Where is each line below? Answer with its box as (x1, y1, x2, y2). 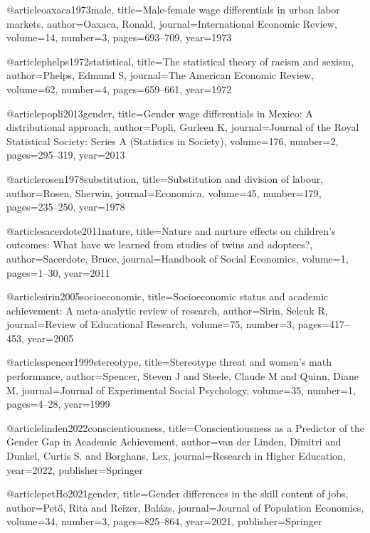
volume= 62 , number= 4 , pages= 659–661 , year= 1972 (6, 81, 232, 96)
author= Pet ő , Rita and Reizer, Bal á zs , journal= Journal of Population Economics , (6, 500, 364, 514)
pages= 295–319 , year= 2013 (6, 147, 125, 162)
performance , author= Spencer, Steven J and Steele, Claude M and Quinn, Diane (6, 369, 359, 384)
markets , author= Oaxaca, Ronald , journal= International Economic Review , (6, 16, 337, 31)
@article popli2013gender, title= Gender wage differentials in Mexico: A (6, 105, 313, 120)
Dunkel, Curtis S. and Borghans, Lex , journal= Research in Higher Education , (6, 448, 346, 463)
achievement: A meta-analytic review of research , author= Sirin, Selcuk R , (6, 302, 328, 317)
